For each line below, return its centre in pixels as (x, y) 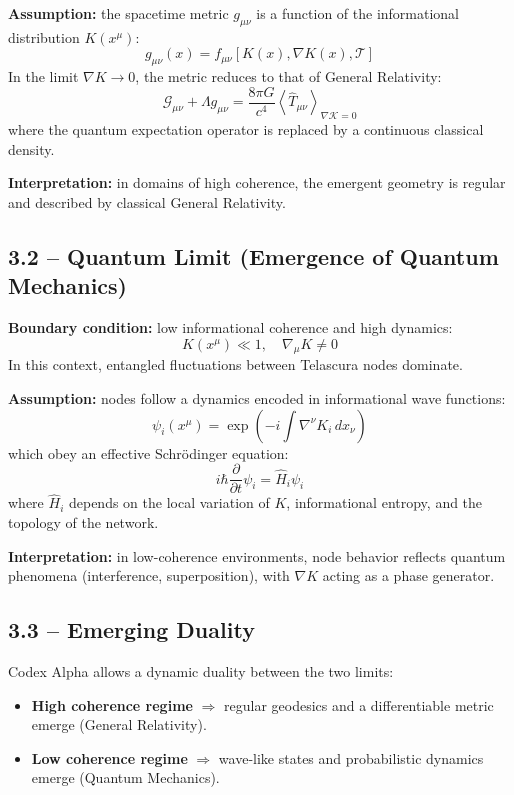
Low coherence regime (109, 757)
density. (31, 148)
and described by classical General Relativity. (147, 201)
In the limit (43, 76)
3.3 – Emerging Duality (131, 629)
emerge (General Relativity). (119, 724)
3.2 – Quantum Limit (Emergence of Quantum (253, 255)
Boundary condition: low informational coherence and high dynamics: (230, 327)
